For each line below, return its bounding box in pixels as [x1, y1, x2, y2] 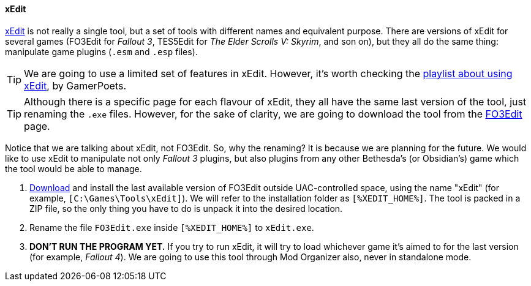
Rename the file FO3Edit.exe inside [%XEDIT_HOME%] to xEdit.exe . [29, 222, 314, 233]
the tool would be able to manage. [5, 163, 142, 174]
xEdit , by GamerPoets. [24, 79, 127, 92]
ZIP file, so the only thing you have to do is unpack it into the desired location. [29, 203, 343, 214]
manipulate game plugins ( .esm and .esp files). [5, 46, 198, 57]
